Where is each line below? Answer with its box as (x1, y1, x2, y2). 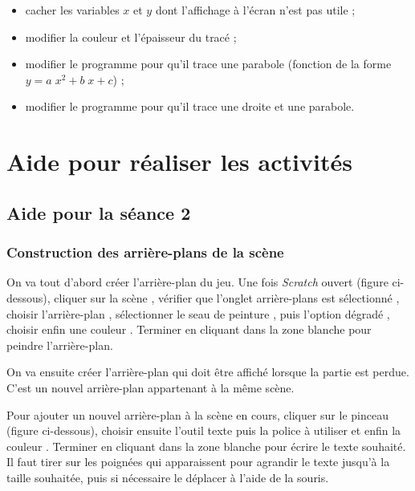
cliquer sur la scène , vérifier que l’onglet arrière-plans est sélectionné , (54, 289, 400, 306)
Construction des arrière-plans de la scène (6, 242, 284, 262)
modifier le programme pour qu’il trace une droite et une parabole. (25, 98, 355, 115)
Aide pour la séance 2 (6, 200, 191, 225)
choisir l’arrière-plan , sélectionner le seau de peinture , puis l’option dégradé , (6, 305, 390, 322)
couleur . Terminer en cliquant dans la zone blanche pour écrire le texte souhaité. (6, 437, 406, 454)
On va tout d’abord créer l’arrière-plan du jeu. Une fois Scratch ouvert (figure (6, 274, 389, 290)
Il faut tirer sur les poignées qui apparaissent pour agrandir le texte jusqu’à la (6, 453, 390, 470)
